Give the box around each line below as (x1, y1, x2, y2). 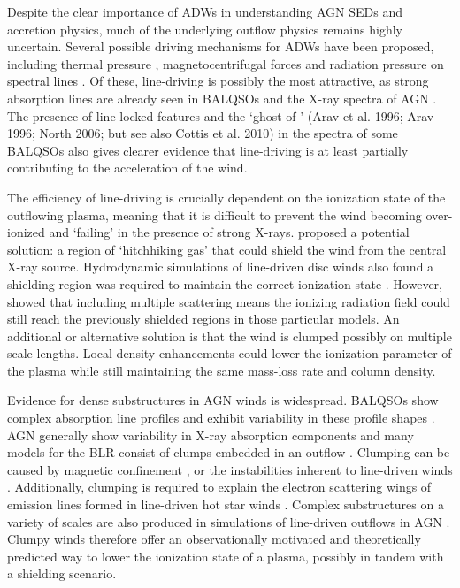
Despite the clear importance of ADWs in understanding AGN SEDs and (7, 3, 402, 20)
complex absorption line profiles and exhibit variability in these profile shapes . (7, 409, 435, 427)
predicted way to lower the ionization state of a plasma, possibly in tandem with (7, 546, 444, 565)
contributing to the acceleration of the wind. (7, 158, 248, 177)
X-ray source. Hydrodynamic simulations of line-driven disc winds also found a (7, 257, 434, 276)
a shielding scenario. (7, 564, 117, 583)
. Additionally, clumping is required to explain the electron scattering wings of (7, 477, 432, 496)
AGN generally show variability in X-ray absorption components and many (7, 425, 414, 444)
